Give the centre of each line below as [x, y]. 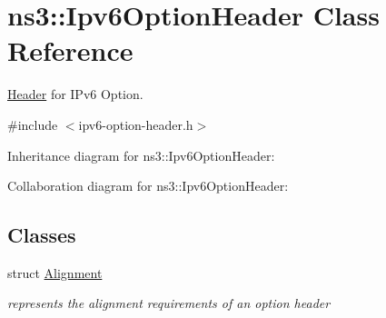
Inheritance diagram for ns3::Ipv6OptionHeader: [141, 155]
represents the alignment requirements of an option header [169, 303]
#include [33, 124]
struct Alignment [55, 272]
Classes [42, 235]
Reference [70, 50]
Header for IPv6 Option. [75, 94]
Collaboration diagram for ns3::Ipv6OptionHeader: [148, 186]
